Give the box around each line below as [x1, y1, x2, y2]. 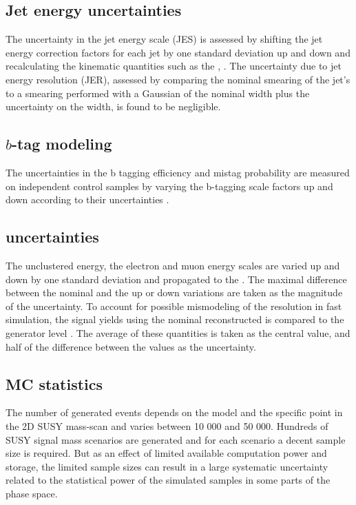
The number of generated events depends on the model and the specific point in [6, 405, 343, 420]
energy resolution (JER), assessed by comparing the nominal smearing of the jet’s [6, 72, 350, 86]
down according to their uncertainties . [6, 192, 169, 207]
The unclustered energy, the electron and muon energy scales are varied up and [6, 258, 340, 272]
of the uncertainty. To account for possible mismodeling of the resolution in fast [6, 298, 342, 313]
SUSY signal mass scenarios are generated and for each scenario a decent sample [6, 432, 346, 446]
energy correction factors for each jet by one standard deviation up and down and [6, 45, 350, 59]
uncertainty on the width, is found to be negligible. [6, 99, 221, 114]
